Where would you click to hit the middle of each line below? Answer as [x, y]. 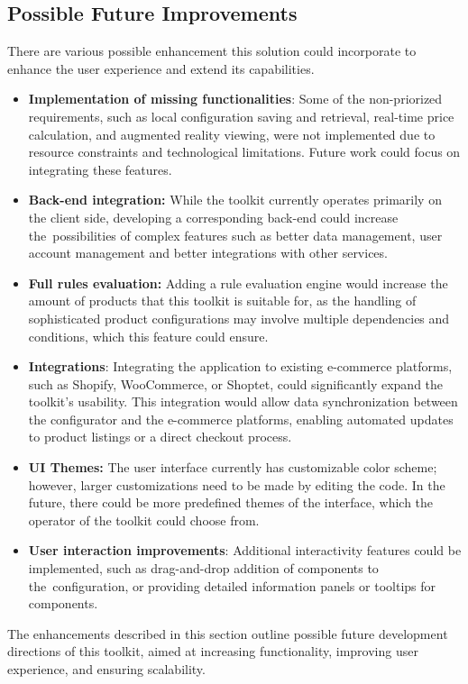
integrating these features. [100, 169]
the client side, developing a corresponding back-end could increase [213, 217]
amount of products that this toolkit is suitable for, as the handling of [222, 301]
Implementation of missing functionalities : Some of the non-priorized [235, 99]
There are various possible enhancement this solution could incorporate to [212, 51]
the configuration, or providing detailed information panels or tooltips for [232, 585]
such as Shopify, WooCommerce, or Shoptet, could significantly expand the [236, 383]
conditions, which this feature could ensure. [148, 336]
